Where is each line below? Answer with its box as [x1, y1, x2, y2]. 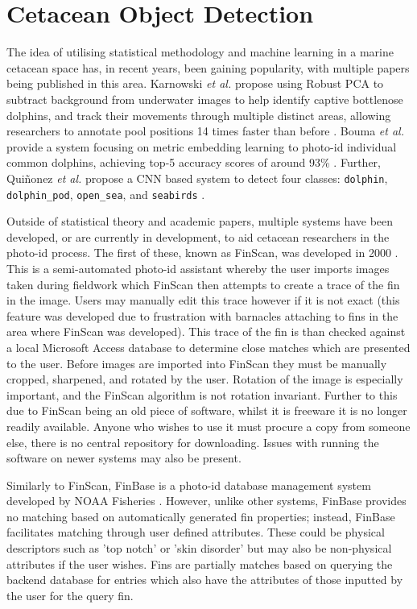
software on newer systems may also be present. [6, 449, 242, 466]
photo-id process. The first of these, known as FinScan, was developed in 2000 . [6, 244, 398, 261]
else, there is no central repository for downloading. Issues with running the [6, 433, 379, 450]
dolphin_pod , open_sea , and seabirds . [6, 185, 205, 202]
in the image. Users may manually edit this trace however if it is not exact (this [6, 292, 400, 309]
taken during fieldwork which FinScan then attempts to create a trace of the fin [6, 275, 400, 292]
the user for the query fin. [6, 586, 134, 603]
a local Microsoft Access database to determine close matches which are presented [6, 338, 411, 355]
